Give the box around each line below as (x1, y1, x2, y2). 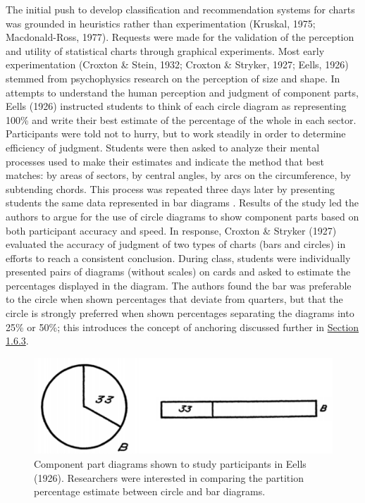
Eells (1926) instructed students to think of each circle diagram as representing (6, 99, 347, 113)
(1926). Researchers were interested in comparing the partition (34, 470, 304, 485)
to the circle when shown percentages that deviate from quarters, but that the (6, 292, 343, 306)
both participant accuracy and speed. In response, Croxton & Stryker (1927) (6, 223, 337, 237)
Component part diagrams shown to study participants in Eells (34, 457, 307, 471)
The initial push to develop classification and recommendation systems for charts (6, 2, 355, 16)
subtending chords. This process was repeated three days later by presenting (6, 181, 335, 196)
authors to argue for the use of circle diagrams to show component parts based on (6, 209, 359, 223)
